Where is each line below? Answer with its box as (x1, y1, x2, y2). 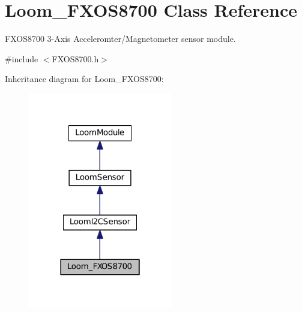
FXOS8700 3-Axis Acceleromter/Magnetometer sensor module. (5, 32, 236, 45)
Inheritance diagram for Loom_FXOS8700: (5, 72, 164, 85)
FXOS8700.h (52, 52, 99, 65)
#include (5, 52, 38, 65)
